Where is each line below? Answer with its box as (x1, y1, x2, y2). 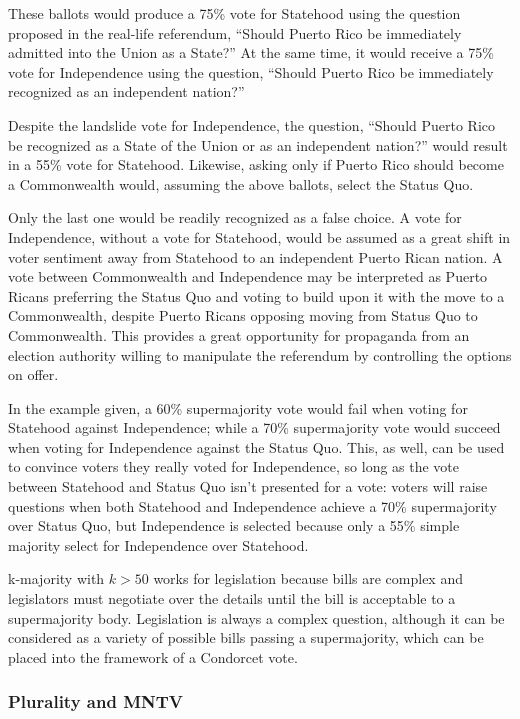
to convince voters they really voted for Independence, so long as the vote (8, 456, 460, 477)
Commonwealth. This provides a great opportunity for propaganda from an (8, 324, 470, 345)
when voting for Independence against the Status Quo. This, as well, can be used (8, 436, 505, 457)
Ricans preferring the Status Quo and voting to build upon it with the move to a (8, 285, 505, 306)
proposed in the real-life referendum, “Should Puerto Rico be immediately (8, 22, 462, 43)
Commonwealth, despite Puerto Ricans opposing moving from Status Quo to (8, 305, 478, 326)
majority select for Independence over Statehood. (8, 534, 309, 555)
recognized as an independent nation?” (8, 81, 245, 102)
